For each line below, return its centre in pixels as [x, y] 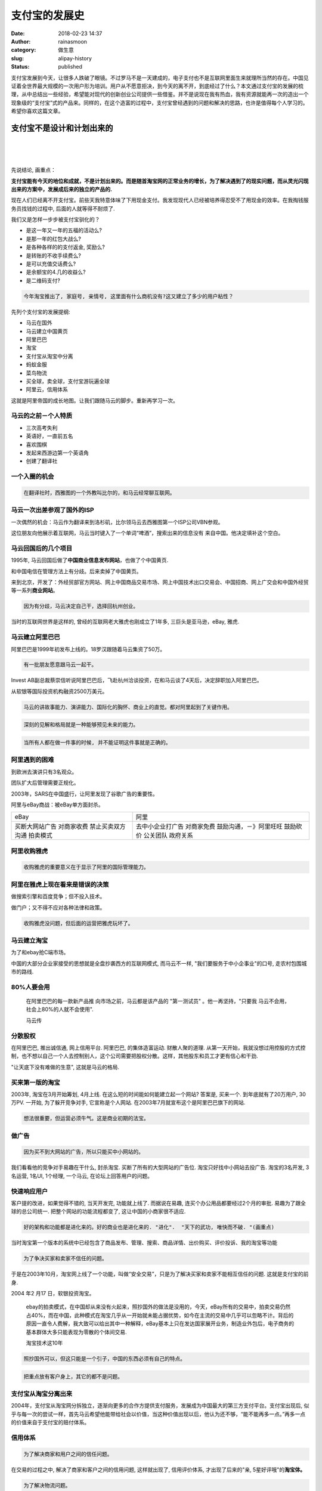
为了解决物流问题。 [47, 1485]
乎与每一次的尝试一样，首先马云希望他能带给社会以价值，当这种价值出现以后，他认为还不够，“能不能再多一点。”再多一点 [158, 1414]
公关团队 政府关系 [168, 836]
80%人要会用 [30, 987]
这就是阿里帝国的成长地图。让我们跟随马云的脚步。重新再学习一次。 [95, 400]
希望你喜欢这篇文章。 [37, 111]
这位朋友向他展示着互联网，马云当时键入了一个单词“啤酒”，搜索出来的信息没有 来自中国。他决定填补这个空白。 [147, 533]
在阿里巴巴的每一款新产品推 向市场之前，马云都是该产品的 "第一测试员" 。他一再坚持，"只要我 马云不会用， [158, 1001]
